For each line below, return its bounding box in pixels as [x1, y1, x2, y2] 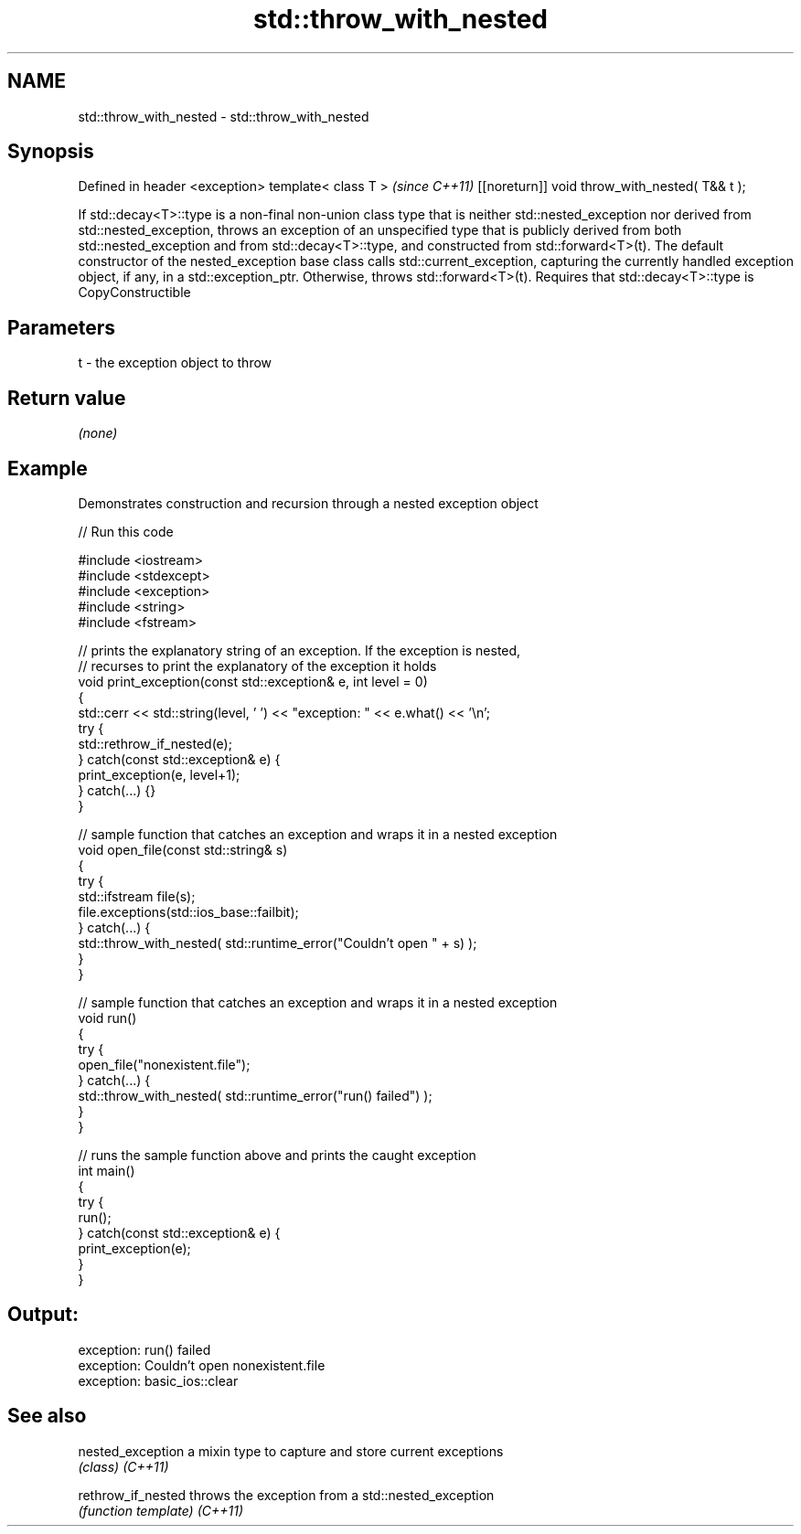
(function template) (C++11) [78, 1502, 244, 1518]
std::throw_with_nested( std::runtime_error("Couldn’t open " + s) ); [78, 934, 477, 951]
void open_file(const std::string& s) [78, 841, 288, 858]
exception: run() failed [78, 1341, 211, 1358]
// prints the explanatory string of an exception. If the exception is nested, [78, 642, 521, 658]
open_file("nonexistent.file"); [78, 1056, 251, 1072]
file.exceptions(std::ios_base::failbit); [78, 903, 299, 920]
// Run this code [78, 523, 174, 539]
